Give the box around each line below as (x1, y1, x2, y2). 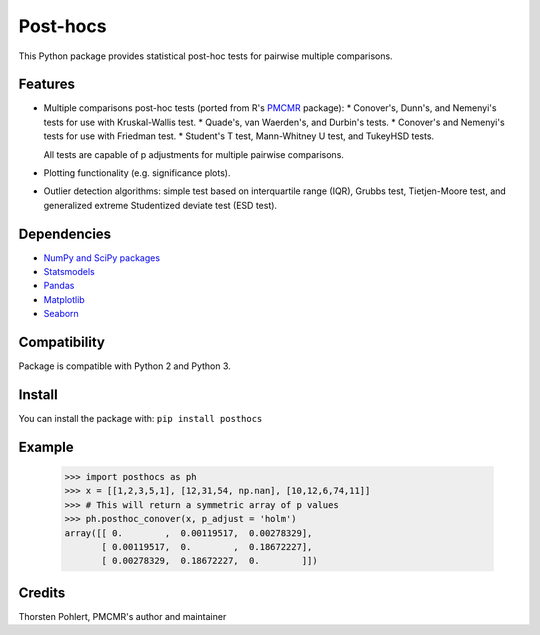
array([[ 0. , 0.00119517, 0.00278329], (64, 527, 313, 539)
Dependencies (18, 225, 112, 242)
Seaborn (43, 308, 79, 320)
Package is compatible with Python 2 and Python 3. (18, 360, 232, 372)
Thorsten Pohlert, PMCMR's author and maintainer (18, 610, 227, 622)
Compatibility (18, 334, 105, 351)
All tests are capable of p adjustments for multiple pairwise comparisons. (43, 148, 345, 160)
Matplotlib (43, 293, 85, 305)
